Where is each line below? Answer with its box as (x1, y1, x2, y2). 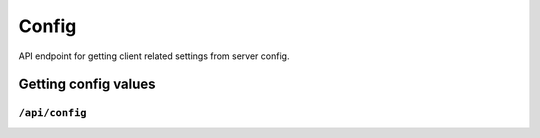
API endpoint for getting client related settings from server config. (18, 50, 290, 62)
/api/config (18, 106, 87, 120)
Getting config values (18, 76, 156, 93)
